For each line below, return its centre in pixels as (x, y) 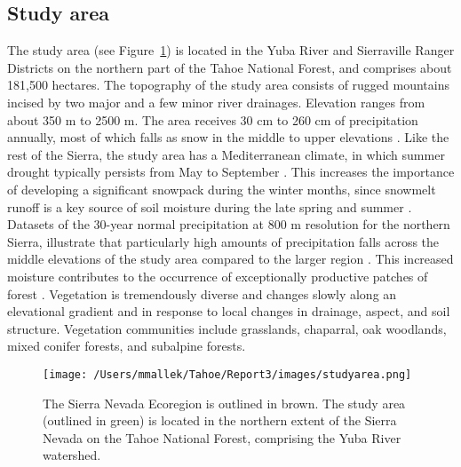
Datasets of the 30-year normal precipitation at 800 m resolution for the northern (229, 224)
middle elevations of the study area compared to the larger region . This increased (230, 259)
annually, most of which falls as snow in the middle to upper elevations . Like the (228, 137)
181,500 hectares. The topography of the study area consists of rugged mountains (229, 85)
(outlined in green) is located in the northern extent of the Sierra (220, 420)
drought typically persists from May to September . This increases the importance (231, 172)
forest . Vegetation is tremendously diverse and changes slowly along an (202, 293)
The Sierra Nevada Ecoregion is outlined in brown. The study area (224, 403)
